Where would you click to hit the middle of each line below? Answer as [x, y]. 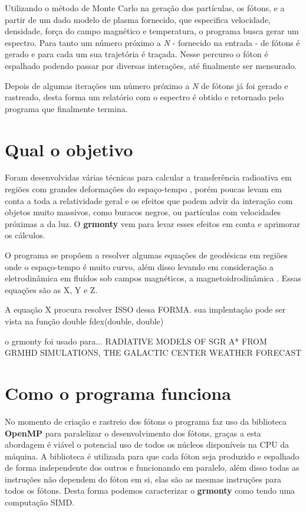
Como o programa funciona [118, 393]
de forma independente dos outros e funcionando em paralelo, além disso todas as [152, 467]
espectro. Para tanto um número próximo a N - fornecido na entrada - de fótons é [152, 42]
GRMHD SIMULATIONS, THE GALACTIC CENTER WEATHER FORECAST [153, 352]
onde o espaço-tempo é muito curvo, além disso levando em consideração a [139, 266]
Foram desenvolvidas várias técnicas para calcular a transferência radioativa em [148, 177]
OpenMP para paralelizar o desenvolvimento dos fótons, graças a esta [133, 433]
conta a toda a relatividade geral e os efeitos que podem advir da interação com [149, 200]
